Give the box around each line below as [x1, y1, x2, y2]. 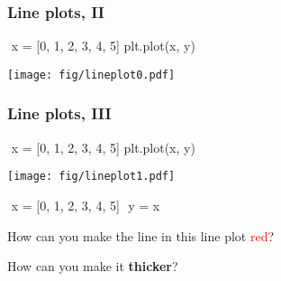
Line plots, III [7, 102, 112, 125]
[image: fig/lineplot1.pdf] [7, 170, 176, 183]
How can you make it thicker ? [7, 257, 178, 276]
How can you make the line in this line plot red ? [7, 226, 275, 245]
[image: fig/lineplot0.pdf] [7, 68, 176, 81]
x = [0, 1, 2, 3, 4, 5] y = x [11, 195, 160, 214]
